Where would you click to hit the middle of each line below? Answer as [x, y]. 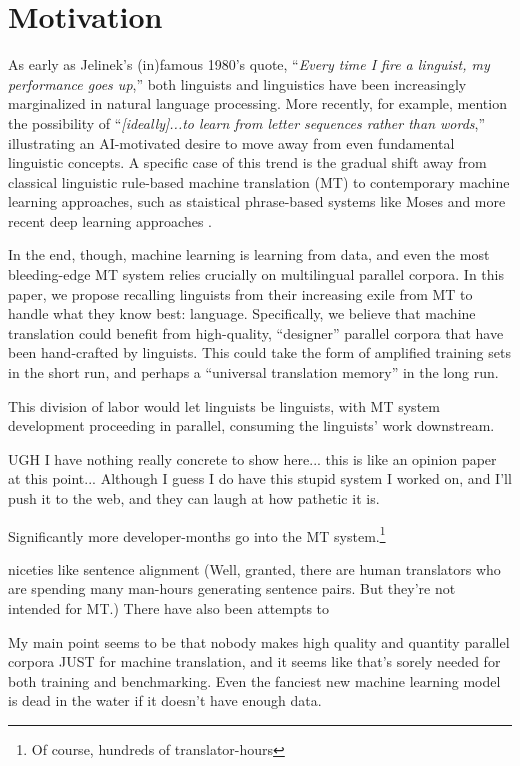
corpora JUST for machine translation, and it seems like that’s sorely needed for [254, 661]
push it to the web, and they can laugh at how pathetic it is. [194, 498]
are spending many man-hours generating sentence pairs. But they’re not [232, 588]
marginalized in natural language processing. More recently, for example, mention [257, 103]
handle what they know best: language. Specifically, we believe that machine [242, 313]
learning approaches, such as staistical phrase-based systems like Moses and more [257, 201]
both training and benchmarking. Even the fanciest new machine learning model [254, 680]
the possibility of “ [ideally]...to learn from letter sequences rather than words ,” [247, 122]
